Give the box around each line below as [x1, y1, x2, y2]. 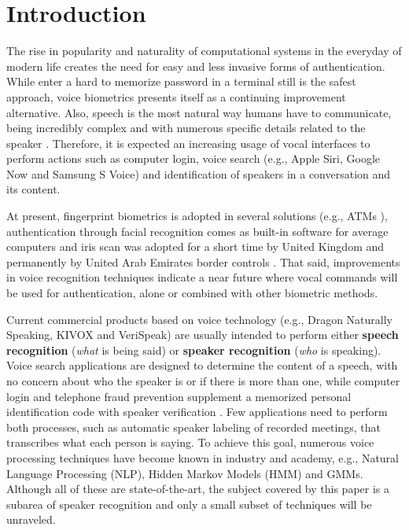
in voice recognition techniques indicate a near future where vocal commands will [6, 269, 398, 285]
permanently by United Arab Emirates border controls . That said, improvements [6, 253, 400, 270]
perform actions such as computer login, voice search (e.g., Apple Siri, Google [6, 150, 381, 167]
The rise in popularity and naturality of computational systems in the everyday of [6, 42, 402, 59]
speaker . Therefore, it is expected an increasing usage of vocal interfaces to [6, 134, 370, 151]
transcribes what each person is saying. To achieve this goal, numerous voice [6, 434, 374, 451]
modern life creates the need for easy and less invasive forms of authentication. [6, 57, 385, 74]
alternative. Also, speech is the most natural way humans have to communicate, [6, 104, 392, 120]
